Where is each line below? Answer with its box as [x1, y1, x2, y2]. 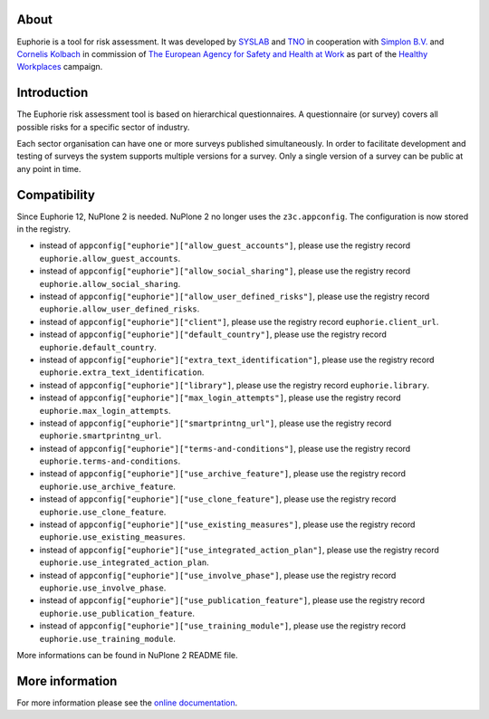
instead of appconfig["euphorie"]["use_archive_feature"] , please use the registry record [39, 468, 407, 479]
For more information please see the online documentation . [16, 697, 238, 708]
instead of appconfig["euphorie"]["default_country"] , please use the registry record [39, 329, 387, 340]
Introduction [16, 85, 89, 101]
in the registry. [16, 224, 72, 235]
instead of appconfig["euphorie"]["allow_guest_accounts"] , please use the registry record [39, 240, 411, 251]
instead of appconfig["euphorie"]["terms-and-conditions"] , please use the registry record [39, 443, 411, 454]
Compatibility [16, 187, 95, 203]
